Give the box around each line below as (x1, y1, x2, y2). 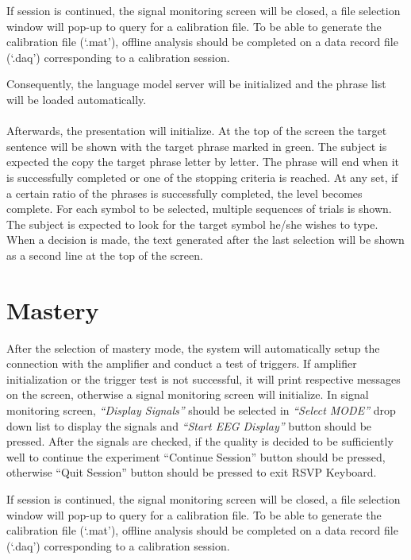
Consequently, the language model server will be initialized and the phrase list (6, 75, 386, 92)
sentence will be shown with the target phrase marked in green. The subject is (6, 137, 387, 154)
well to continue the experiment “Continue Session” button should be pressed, (6, 448, 386, 465)
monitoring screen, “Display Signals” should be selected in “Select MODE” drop (6, 402, 396, 418)
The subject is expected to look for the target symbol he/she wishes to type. (6, 215, 378, 232)
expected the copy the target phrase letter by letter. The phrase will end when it (6, 153, 399, 170)
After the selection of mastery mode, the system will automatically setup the (6, 339, 380, 356)
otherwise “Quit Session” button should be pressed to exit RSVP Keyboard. (6, 464, 377, 481)
